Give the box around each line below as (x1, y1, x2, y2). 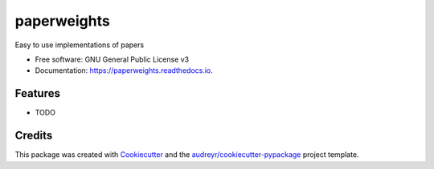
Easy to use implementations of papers (14, 40, 145, 50)
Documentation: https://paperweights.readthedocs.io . (35, 66, 213, 75)
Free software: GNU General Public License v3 (35, 54, 190, 64)
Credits (14, 129, 53, 143)
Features (14, 87, 60, 100)
